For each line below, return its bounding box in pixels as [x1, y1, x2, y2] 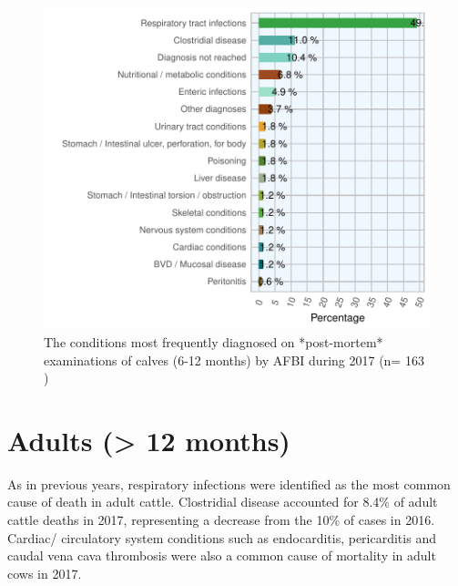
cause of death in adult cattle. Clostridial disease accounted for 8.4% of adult [7, 492, 438, 511]
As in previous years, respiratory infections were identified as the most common [7, 474, 451, 493]
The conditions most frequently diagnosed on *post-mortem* [44, 332, 383, 351]
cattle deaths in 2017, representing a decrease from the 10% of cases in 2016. [7, 510, 435, 529]
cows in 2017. [7, 563, 82, 582]
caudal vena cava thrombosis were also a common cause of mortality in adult [7, 546, 436, 565]
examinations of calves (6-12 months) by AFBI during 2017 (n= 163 [44, 350, 424, 369]
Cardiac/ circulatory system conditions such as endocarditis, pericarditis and [7, 528, 436, 547]
